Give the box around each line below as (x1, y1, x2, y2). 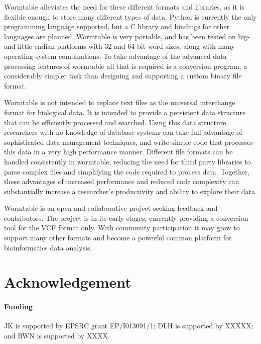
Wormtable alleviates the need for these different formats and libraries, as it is (4, 2, 245, 12)
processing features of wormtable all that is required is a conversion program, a (4, 60, 247, 71)
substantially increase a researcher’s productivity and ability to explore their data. (4, 186, 257, 196)
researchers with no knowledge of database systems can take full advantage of (4, 127, 242, 137)
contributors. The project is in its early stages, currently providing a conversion (4, 212, 248, 223)
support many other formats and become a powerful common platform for (4, 232, 232, 243)
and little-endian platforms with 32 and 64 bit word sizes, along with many (4, 41, 235, 51)
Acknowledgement (4, 272, 132, 292)
